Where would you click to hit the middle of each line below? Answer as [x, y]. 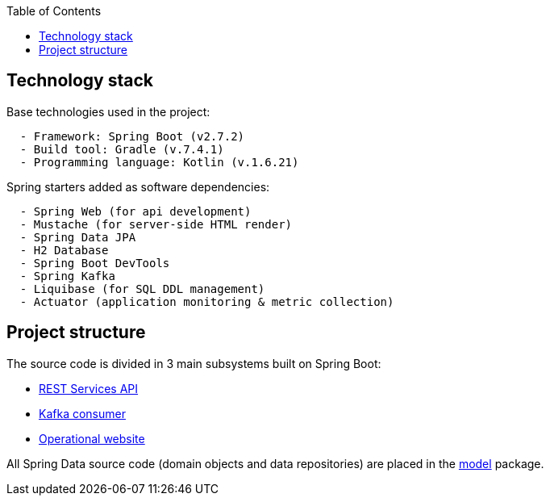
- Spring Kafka [67, 276]
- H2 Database [64, 250]
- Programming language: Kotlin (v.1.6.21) [159, 162]
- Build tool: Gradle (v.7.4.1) [122, 149]
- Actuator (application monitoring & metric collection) [207, 301]
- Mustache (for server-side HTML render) [156, 224]
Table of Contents [54, 11]
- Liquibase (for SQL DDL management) [142, 289]
